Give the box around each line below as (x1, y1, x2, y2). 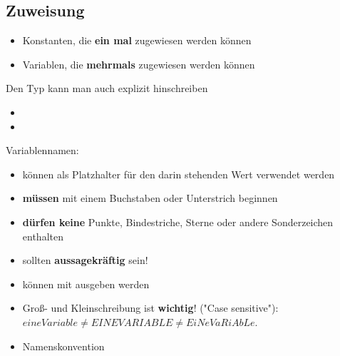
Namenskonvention (22, 338, 105, 353)
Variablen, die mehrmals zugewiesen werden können (22, 56, 255, 71)
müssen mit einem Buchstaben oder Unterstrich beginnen (22, 190, 278, 205)
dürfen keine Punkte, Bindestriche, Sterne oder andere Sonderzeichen (22, 214, 334, 229)
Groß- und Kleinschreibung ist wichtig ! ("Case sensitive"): (22, 300, 279, 315)
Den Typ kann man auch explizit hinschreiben (6, 81, 208, 96)
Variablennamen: (6, 143, 79, 158)
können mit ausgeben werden (22, 276, 150, 291)
